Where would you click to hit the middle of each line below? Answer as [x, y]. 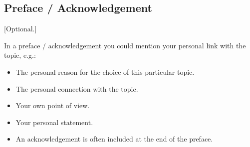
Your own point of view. [53, 105]
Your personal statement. [54, 122]
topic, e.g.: [20, 55]
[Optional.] [20, 29]
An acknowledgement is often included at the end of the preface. [114, 139]
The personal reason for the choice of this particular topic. [105, 72]
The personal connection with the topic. [77, 88]
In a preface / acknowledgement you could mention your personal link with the [125, 45]
